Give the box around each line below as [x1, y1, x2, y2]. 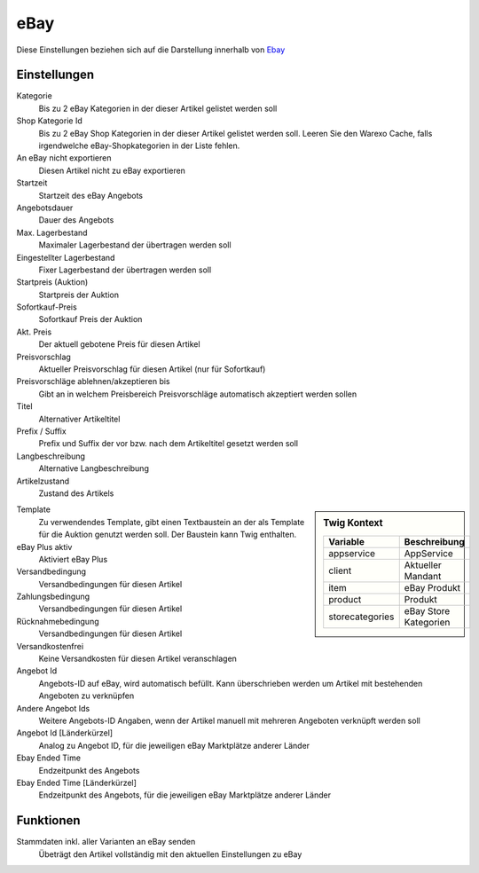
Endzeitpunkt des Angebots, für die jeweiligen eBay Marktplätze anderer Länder [38, 790, 332, 800]
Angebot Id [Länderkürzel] [16, 727, 114, 738]
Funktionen [16, 813, 81, 829]
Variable [328, 535, 365, 547]
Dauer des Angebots [38, 215, 114, 225]
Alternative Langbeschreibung [38, 463, 150, 474]
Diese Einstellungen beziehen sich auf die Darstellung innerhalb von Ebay [16, 44, 286, 55]
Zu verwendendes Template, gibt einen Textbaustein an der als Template [38, 516, 305, 527]
